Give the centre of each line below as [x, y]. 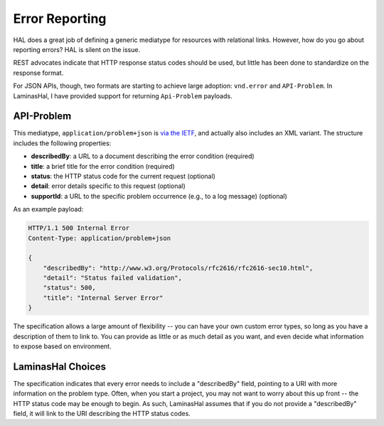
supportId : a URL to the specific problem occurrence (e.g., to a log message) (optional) [159, 196]
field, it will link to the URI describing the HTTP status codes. [102, 414]
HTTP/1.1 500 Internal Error [79, 228]
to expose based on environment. [62, 346]
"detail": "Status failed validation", [113, 278]
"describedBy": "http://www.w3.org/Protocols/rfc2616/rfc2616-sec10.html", [178, 268]
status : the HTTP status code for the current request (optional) [123, 176]
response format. [38, 73]
